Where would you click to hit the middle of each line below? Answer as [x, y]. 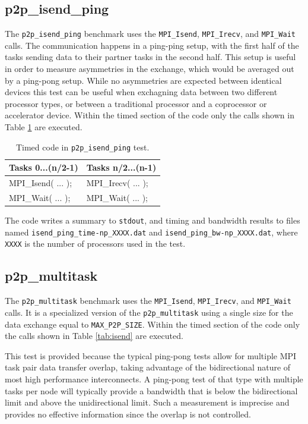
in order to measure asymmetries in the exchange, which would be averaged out [150, 69]
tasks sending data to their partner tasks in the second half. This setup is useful [150, 57]
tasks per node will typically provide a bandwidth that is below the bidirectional [151, 390]
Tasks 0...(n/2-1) [44, 167]
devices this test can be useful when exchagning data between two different [141, 92]
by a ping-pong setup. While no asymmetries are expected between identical [143, 80]
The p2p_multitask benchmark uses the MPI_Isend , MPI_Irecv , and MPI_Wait [148, 301]
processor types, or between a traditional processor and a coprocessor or [136, 103]
